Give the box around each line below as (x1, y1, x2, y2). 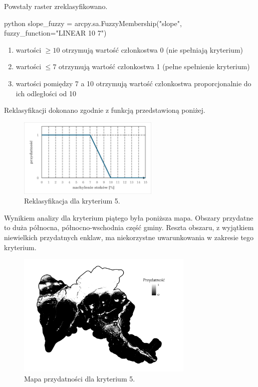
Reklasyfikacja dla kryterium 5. (24, 196, 120, 206)
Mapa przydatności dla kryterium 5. (24, 373, 135, 383)
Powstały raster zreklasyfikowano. (4, 1, 108, 11)
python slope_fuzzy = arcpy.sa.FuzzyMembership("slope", (4, 18, 182, 28)
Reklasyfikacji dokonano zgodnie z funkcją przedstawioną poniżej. (4, 105, 205, 115)
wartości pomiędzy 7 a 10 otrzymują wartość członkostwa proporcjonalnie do (16, 78, 251, 88)
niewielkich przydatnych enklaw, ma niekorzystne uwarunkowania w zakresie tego (4, 232, 254, 242)
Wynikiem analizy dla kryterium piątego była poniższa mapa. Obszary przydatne (4, 212, 253, 223)
